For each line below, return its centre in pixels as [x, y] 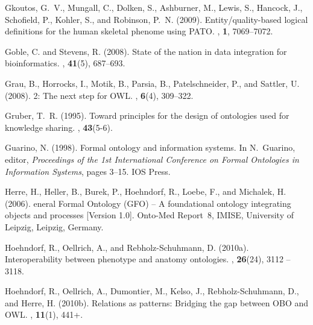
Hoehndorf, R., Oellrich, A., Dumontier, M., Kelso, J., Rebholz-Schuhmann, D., [152, 291]
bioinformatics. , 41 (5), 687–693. [65, 63]
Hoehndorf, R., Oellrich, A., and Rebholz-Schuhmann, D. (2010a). [127, 247]
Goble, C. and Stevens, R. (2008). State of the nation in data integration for [146, 51]
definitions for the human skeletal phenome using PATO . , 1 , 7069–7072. [139, 31]
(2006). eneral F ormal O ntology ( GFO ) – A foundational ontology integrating [148, 203]
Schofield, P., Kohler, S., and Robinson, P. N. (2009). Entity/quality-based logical [156, 19]
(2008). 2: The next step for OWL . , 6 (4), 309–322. [99, 95]
